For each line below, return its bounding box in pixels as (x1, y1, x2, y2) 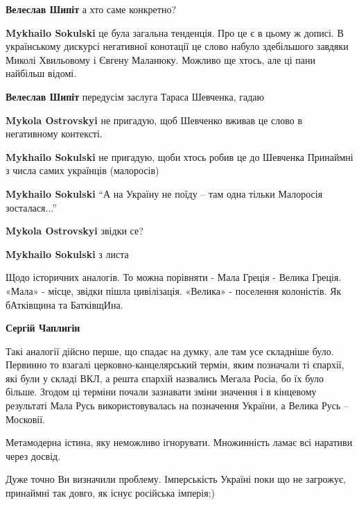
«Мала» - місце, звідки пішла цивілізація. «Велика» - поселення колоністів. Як (6, 283, 342, 298)
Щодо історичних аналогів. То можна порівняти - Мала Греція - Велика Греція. (6, 270, 342, 284)
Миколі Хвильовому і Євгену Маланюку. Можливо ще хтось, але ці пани (6, 52, 315, 67)
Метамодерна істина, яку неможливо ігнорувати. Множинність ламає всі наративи (6, 435, 353, 450)
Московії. (6, 411, 46, 426)
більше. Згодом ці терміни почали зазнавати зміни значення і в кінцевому (6, 384, 317, 399)
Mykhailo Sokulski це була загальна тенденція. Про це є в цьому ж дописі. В (6, 25, 344, 40)
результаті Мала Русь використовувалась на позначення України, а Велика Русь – (6, 398, 349, 413)
